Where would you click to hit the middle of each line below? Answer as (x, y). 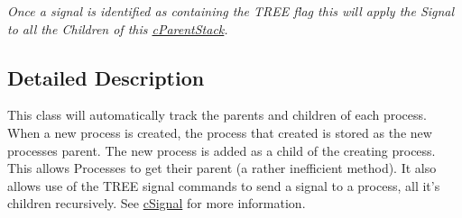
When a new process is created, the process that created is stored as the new (220, 132)
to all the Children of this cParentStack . (118, 28)
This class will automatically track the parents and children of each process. (217, 115)
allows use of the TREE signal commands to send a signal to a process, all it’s (224, 185)
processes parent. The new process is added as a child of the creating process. (222, 150)
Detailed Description (106, 77)
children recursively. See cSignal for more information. (157, 203)
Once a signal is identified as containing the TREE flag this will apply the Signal (231, 11)
